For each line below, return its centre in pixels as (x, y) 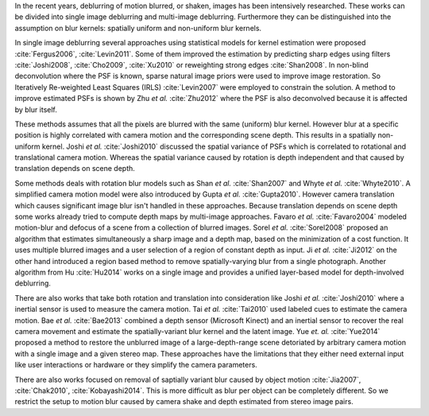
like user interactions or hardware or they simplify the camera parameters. (136, 365)
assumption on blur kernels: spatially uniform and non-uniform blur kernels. (138, 28)
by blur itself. (36, 109)
